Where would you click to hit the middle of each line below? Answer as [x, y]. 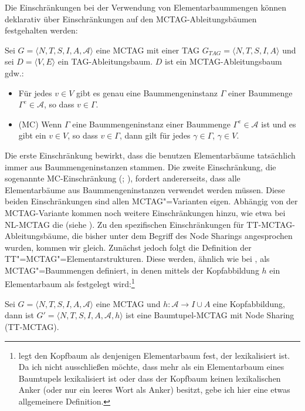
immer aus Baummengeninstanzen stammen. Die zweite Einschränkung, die [140, 166]
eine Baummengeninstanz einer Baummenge [151, 124]
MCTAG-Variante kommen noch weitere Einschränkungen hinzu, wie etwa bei [145, 212]
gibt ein [32, 135]
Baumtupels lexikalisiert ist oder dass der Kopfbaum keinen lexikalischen [150, 378]
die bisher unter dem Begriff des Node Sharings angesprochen [182, 236]
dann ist [19, 315]
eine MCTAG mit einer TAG [148, 50]
